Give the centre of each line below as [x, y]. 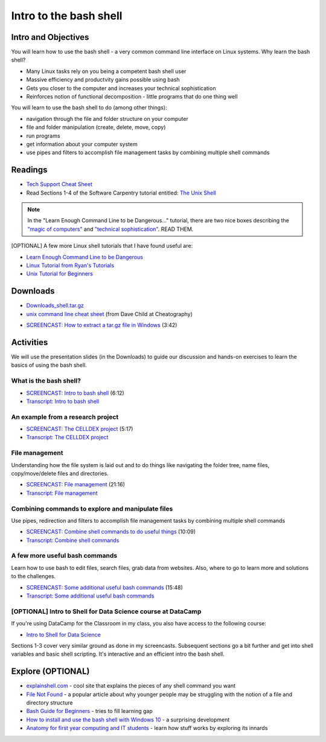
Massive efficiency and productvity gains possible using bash [103, 80]
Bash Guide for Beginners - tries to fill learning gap [90, 711]
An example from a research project [65, 417]
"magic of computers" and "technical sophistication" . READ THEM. [110, 229]
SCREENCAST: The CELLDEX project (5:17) [80, 429]
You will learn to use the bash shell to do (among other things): [89, 108]
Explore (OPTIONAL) [50, 672]
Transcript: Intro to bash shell [63, 401]
